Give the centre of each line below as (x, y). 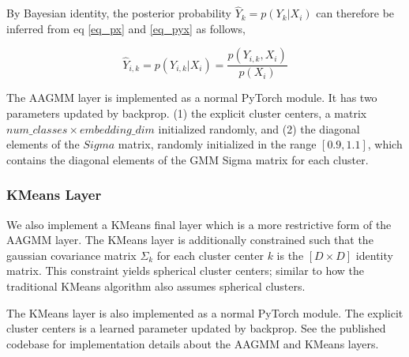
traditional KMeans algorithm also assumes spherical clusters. (156, 286)
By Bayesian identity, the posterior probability (119, 13)
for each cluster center (210, 255)
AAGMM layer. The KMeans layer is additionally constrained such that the (190, 240)
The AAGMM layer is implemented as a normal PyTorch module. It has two (192, 98)
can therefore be (355, 13)
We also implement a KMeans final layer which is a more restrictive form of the (199, 224)
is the (290, 255)
